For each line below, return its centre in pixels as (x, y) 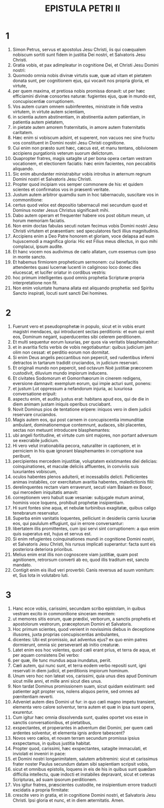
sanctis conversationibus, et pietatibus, (52, 722)
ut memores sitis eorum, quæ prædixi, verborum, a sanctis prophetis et (84, 619)
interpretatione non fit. (35, 283)
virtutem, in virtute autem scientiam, (49, 111)
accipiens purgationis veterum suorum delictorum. (63, 153)
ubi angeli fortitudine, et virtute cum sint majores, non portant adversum (85, 435)
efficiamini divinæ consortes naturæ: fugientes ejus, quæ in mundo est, (84, 96)
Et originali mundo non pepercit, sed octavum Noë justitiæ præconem (82, 368)
